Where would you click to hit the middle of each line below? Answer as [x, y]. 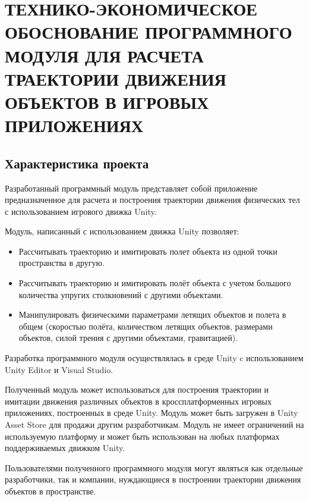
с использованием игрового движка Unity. [81, 211]
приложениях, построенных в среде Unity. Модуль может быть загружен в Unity [152, 413]
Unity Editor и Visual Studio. [59, 369]
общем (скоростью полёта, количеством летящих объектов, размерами [146, 326]
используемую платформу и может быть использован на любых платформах [142, 436]
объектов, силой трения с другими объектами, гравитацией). [128, 338]
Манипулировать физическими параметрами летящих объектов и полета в [152, 314]
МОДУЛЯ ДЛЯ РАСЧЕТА [104, 55]
